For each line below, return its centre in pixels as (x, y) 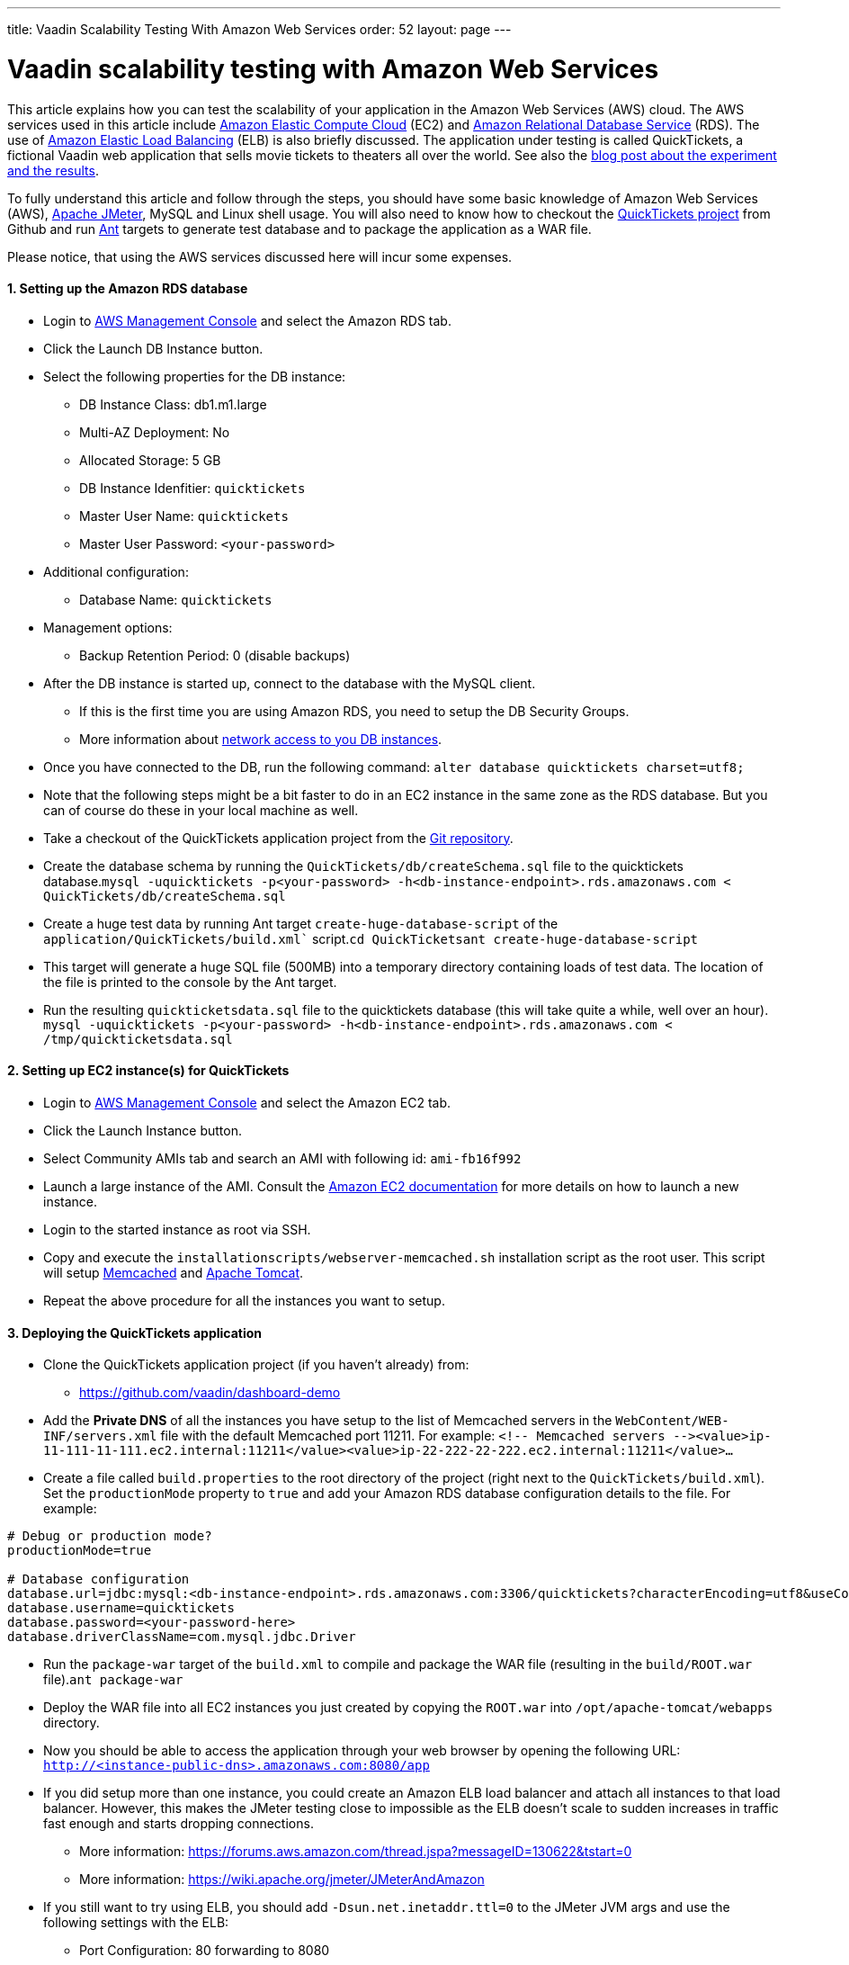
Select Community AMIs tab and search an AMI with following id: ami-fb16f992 (282, 1158)
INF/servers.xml (100, 1436)
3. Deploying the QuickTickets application (135, 1332)
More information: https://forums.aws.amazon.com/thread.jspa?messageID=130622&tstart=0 (356, 1852)
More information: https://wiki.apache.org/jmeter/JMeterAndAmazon (282, 1880)
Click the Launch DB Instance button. (153, 348)
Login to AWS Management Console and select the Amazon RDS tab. (247, 320)
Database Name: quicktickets (176, 599)
